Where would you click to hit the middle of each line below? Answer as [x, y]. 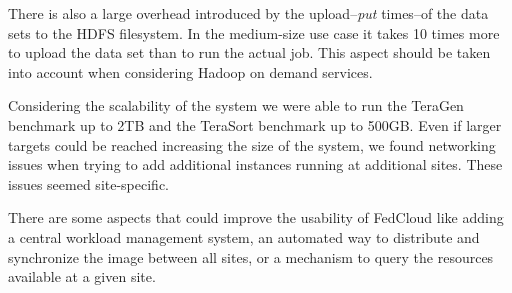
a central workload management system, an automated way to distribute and [244, 236]
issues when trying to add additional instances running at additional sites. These [255, 164]
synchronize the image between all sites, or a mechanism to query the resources [251, 256]
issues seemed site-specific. [89, 183]
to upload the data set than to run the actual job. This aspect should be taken [249, 52]
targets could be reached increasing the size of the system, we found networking [252, 144]
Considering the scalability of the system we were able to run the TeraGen [236, 105]
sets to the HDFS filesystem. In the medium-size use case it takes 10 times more [254, 32]
